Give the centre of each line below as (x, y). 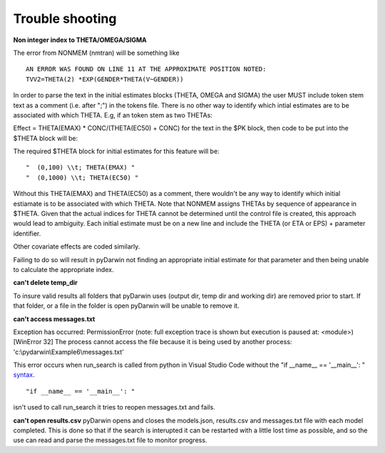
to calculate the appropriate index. (63, 269)
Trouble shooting (65, 19)
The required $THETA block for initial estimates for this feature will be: (117, 151)
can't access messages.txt (54, 319)
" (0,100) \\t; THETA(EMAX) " (81, 168)
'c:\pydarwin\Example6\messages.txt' (68, 352)
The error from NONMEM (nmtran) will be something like (96, 53)
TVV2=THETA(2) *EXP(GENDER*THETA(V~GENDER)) (105, 79)
